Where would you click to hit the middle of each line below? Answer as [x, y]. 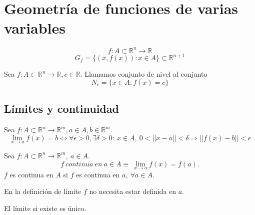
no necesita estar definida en [133, 191]
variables [35, 28]
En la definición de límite [43, 191]
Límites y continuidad [61, 109]
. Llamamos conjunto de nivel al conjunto [144, 74]
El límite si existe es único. [45, 208]
